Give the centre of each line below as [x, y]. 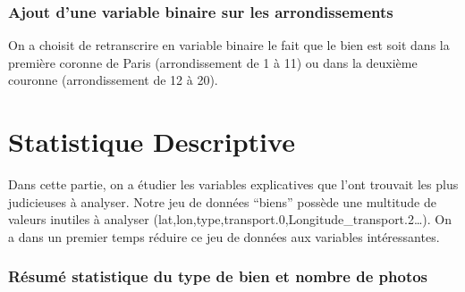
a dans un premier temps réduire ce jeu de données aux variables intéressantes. [224, 236]
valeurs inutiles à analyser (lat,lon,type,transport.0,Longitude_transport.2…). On [230, 219]
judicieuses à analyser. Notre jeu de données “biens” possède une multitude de [222, 201]
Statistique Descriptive [152, 142]
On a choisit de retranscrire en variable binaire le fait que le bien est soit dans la [229, 45]
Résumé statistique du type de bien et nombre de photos [218, 276]
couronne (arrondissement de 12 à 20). [113, 80]
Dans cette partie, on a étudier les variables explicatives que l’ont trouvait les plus [233, 184]
